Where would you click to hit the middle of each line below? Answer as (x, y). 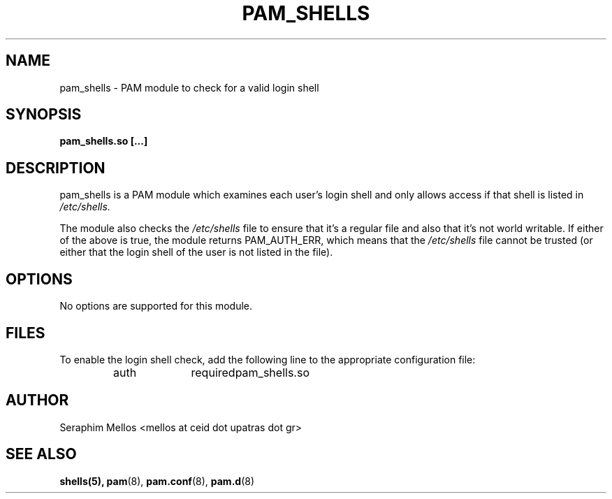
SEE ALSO (41, 454)
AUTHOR (37, 400)
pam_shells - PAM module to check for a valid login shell (189, 87)
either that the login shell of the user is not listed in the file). (196, 252)
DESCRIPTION (56, 168)
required (213, 372)
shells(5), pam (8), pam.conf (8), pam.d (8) (157, 481)
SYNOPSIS (44, 115)
